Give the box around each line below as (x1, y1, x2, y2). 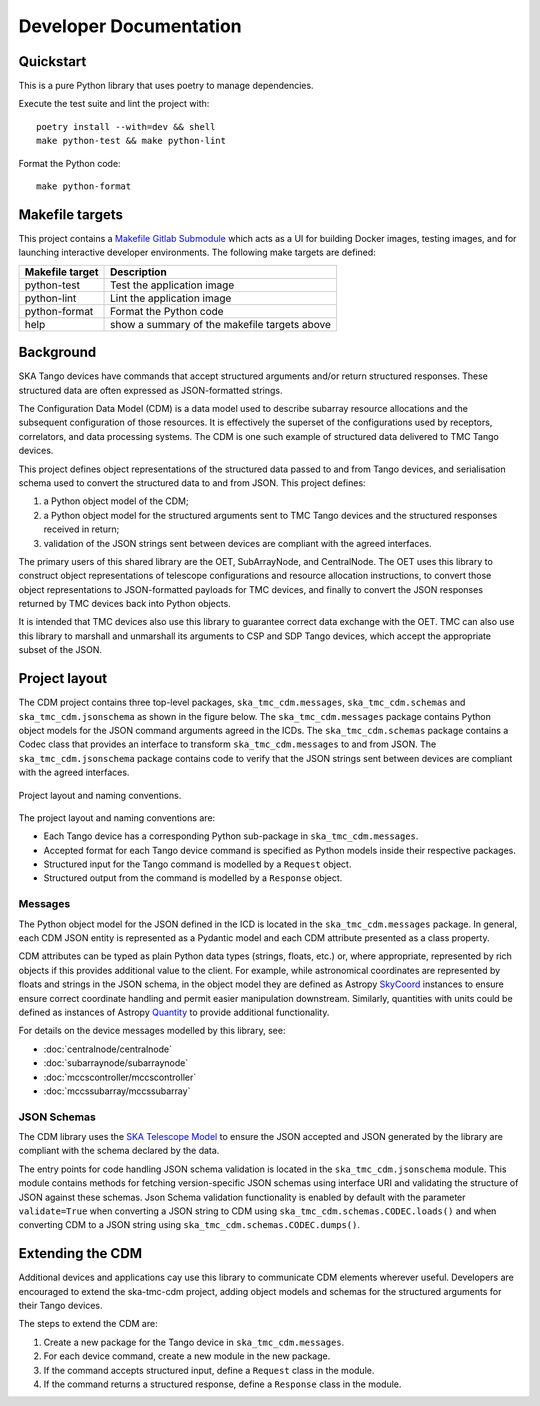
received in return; (43, 523, 120, 535)
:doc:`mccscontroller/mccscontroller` (43, 1071, 197, 1083)
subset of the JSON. (18, 644, 103, 656)
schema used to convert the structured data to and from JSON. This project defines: (18, 476, 366, 489)
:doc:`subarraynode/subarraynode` (43, 1057, 189, 1069)
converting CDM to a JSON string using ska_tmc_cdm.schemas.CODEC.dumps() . (18, 1219, 360, 1231)
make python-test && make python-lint (36, 135, 227, 147)
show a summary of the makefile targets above (110, 317, 332, 331)
